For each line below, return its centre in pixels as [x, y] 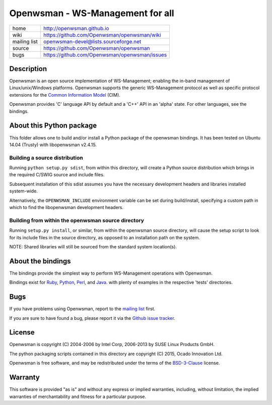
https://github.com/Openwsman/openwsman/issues [105, 54]
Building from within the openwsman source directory [77, 220]
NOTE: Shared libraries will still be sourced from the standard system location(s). [93, 246]
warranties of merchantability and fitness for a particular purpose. [78, 396]
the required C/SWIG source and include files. [57, 175]
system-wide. [23, 191]
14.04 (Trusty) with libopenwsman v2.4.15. [53, 145]
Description [28, 69]
